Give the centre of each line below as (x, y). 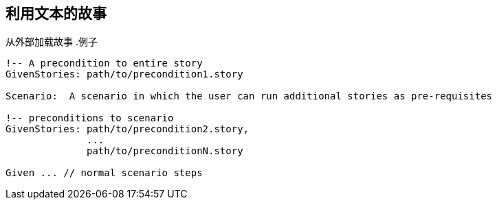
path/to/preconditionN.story (165, 151)
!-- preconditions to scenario (90, 118)
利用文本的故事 (56, 13)
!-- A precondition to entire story (104, 63)
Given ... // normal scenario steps (104, 173)
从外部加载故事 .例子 (52, 42)
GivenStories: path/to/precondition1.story (124, 74)
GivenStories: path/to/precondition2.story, (128, 129)
